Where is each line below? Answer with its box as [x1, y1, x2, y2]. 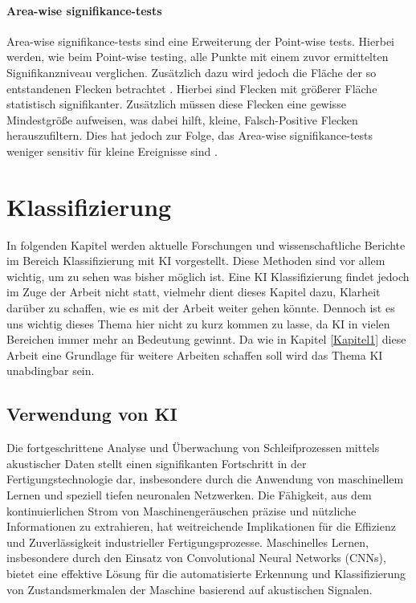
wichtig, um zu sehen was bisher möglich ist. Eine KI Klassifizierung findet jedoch [6, 267, 410, 284]
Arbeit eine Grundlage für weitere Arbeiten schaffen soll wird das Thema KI [6, 346, 383, 363]
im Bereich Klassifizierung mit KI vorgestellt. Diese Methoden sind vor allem [6, 252, 385, 269]
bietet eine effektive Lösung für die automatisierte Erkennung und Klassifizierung [6, 564, 406, 581]
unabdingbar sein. [6, 362, 95, 379]
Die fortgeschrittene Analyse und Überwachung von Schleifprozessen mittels [6, 439, 380, 456]
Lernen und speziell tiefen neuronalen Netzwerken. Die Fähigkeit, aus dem [6, 487, 372, 503]
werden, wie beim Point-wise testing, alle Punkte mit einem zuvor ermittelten [6, 48, 389, 65]
